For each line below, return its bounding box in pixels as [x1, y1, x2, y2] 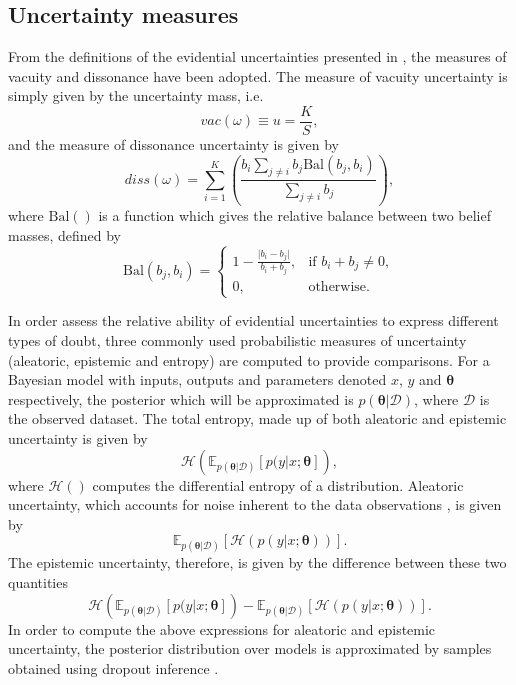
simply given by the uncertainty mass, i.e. [8, 85, 264, 106]
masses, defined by [8, 224, 121, 245]
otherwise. [308, 280, 370, 295]
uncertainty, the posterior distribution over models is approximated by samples [8, 638, 492, 659]
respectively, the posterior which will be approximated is [8, 388, 354, 409]
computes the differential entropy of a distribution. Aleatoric [92, 474, 464, 495]
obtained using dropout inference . [8, 657, 219, 678]
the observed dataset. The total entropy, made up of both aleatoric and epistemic [8, 408, 507, 429]
